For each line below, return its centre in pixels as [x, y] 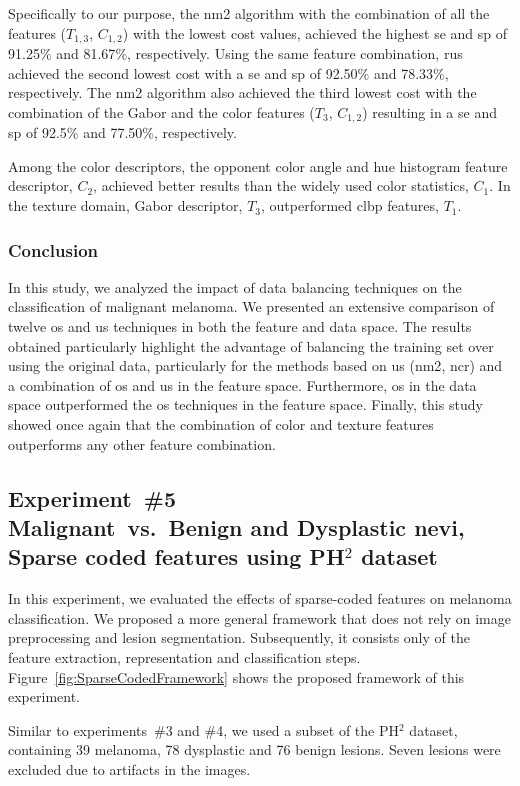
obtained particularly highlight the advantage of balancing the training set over [251, 345]
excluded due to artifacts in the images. [129, 768]
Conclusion [53, 249]
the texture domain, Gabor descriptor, [125, 205]
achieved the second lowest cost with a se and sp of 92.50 [183, 72]
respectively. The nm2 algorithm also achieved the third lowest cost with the [242, 92]
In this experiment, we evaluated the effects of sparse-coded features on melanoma [260, 598]
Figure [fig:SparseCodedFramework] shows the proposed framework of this [236, 676]
